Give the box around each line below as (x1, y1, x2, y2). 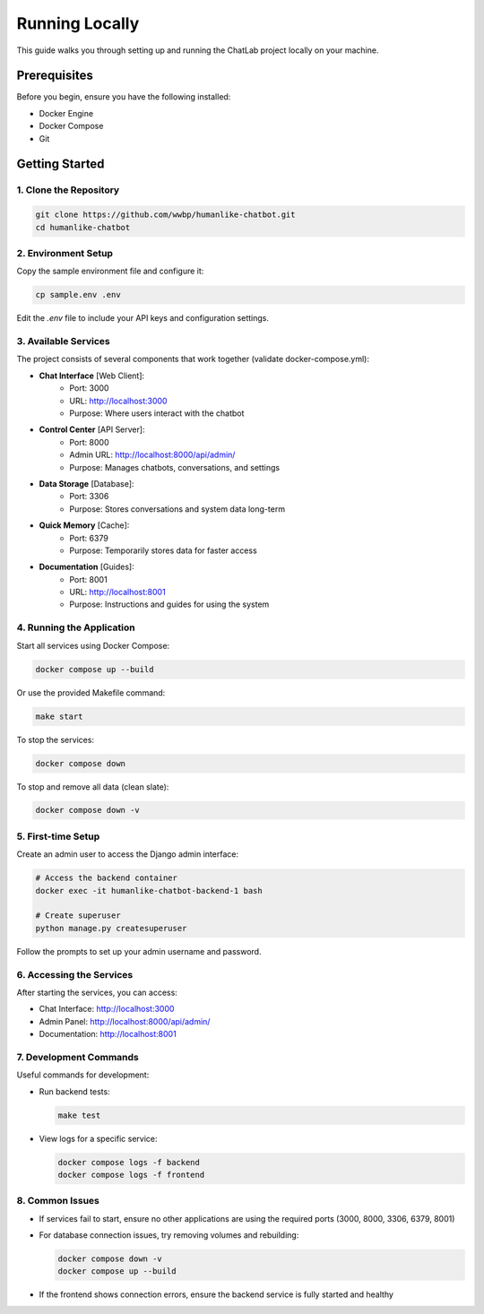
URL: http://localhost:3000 (69, 395, 168, 406)
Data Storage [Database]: (39, 478, 134, 488)
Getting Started (16, 157, 105, 172)
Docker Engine (39, 108, 94, 118)
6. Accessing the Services (16, 968, 134, 981)
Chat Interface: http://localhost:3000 (39, 1004, 175, 1015)
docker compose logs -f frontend (57, 1170, 205, 1180)
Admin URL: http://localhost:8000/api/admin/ (69, 449, 236, 461)
